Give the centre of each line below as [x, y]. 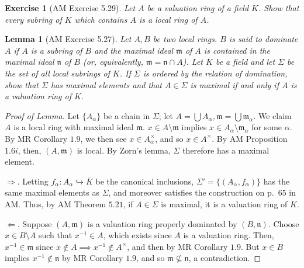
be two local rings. [185, 39]
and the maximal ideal [134, 50]
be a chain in [127, 115]
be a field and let [245, 62]
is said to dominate [263, 39]
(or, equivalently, [113, 62]
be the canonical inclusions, [145, 181]
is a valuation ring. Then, [229, 235]
